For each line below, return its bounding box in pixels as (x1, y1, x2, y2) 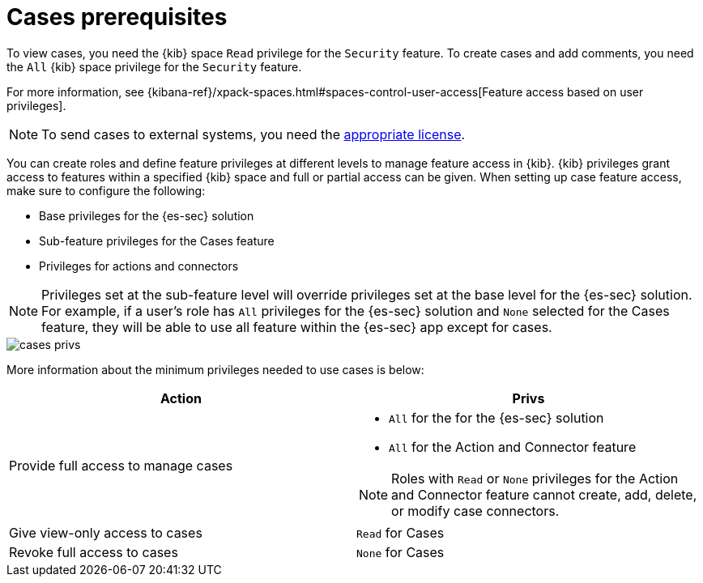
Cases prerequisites (6, 3, 228, 31)
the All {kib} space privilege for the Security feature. (6, 59, 302, 74)
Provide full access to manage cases (9, 457, 233, 474)
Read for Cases (356, 524, 445, 541)
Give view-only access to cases (9, 524, 202, 541)
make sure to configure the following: (6, 183, 206, 198)
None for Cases (356, 543, 445, 560)
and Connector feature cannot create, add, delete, (391, 486, 697, 503)
